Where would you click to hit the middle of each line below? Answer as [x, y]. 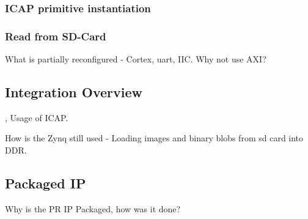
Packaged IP [46, 183]
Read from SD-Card [56, 36]
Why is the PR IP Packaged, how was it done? [93, 208]
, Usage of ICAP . [37, 117]
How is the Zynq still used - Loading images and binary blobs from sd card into [154, 138]
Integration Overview [74, 92]
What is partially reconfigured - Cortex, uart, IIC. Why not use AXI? [136, 59]
